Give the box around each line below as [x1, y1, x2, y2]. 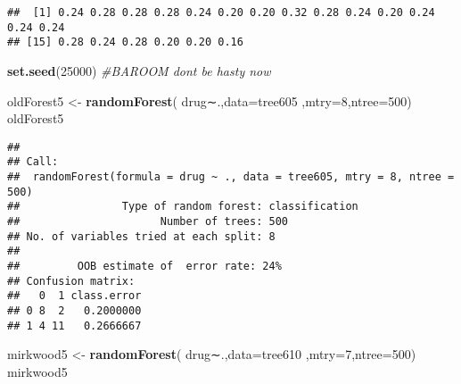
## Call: [7, 155, 59, 169]
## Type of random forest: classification [7, 200, 358, 213]
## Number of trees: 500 [7, 215, 288, 229]
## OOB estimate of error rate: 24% [7, 260, 282, 272]
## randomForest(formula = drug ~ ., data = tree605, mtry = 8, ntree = [7, 171, 455, 184]
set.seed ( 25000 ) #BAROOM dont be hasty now [7, 61, 271, 79]
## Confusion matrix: [7, 274, 136, 288]
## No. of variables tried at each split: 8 [7, 230, 276, 243]
